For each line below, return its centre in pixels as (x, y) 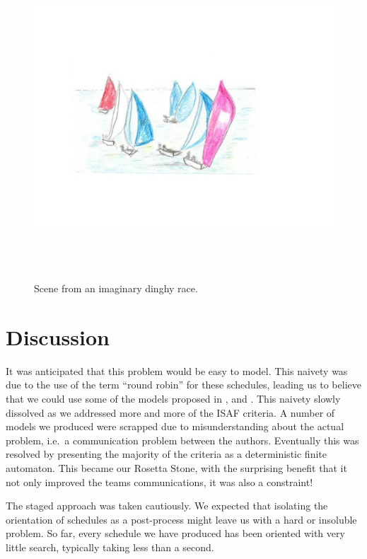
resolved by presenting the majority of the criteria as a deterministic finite (166, 454)
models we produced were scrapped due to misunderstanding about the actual (175, 426)
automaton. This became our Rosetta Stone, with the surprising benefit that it (176, 468)
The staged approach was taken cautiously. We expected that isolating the (167, 506)
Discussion (58, 336)
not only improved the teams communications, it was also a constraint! (159, 482)
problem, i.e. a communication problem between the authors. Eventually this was (182, 440)
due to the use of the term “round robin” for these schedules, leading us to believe (183, 385)
